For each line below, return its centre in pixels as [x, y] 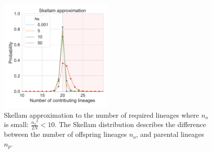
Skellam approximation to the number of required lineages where [102, 115]
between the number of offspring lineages [65, 134]
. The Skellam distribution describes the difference [130, 124]
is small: [16, 124]
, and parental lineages [170, 134]
